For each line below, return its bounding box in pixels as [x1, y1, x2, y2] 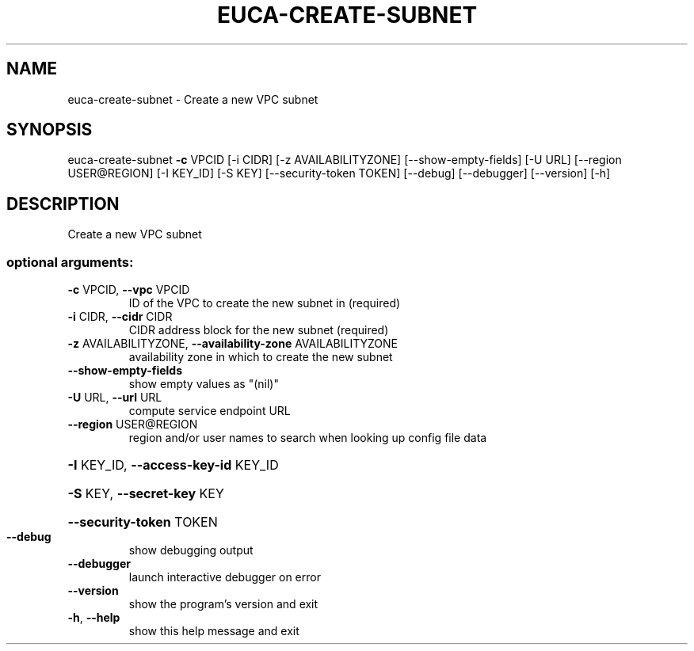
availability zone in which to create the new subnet [128, 350, 393, 364]
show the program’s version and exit [128, 597, 318, 611]
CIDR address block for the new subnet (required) [128, 323, 389, 337]
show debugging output [128, 543, 254, 558]
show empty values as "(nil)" [128, 377, 279, 391]
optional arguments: [6, 253, 134, 270]
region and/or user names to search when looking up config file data [128, 431, 487, 445]
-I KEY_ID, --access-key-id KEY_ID [67, 457, 279, 474]
